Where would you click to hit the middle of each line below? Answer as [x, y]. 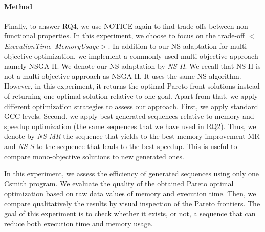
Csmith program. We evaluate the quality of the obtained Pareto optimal [119, 183]
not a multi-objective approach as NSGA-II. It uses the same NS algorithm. [123, 76]
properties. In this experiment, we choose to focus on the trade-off [141, 36]
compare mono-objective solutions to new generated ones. [94, 156]
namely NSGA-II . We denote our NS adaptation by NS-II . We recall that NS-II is [132, 66]
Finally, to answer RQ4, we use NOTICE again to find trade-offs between [119, 25]
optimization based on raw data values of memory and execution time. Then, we [130, 193]
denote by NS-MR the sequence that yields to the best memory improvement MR [132, 136]
